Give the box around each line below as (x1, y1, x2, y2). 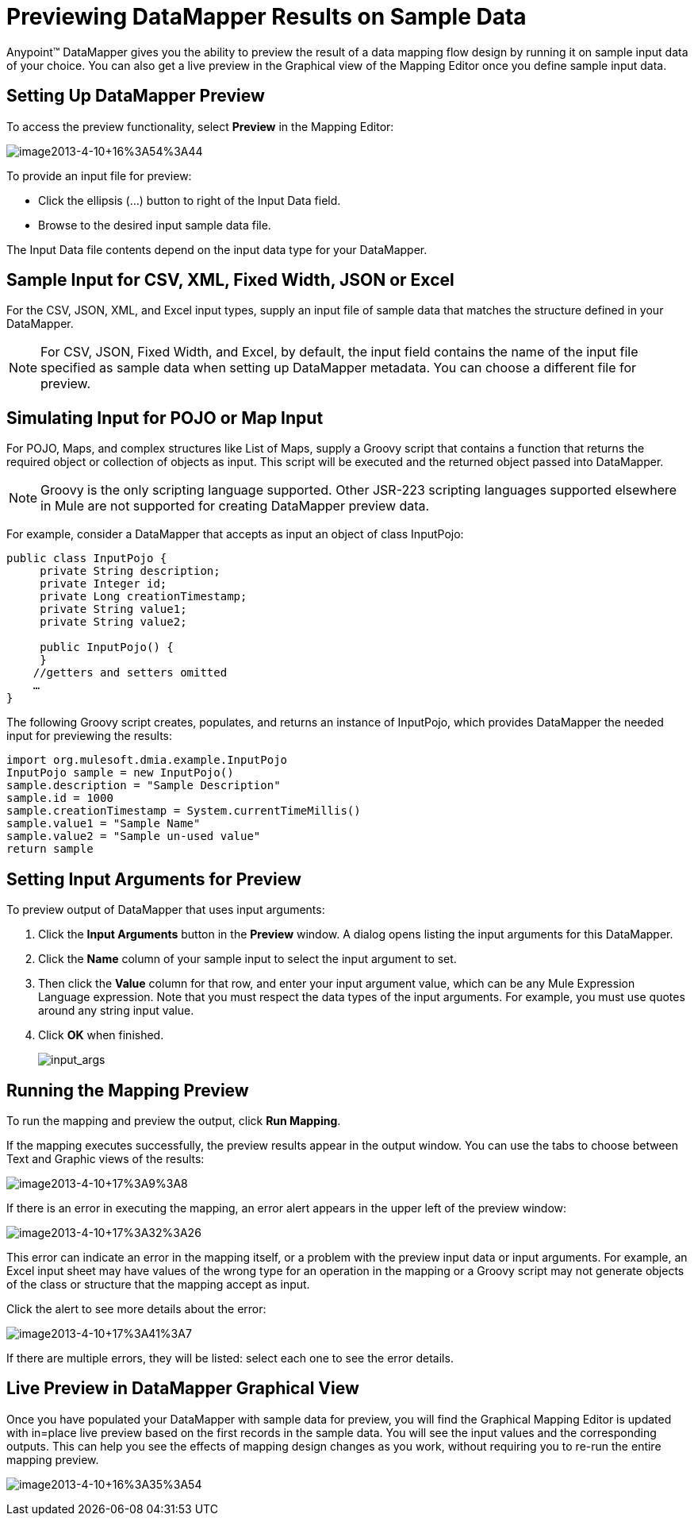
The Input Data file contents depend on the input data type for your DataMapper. (6, 242, 428, 256)
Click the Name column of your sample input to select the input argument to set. (38, 952, 457, 966)
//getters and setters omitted (33, 666, 228, 680)
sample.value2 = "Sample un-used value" (6, 830, 261, 843)
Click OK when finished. (38, 1028, 164, 1042)
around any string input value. (38, 1004, 194, 1018)
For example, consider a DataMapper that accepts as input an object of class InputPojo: (6, 527, 464, 541)
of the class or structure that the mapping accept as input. (6, 1277, 310, 1291)
